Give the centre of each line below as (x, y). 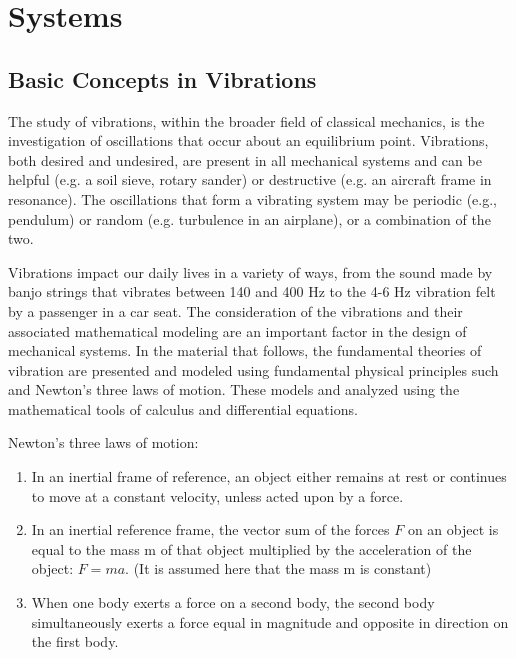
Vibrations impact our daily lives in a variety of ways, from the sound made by (250, 271)
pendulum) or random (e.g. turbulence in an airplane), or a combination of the (249, 218)
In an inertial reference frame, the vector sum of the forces (210, 529)
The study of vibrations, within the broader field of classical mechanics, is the (246, 120)
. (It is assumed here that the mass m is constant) (278, 568)
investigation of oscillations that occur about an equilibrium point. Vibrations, (248, 140)
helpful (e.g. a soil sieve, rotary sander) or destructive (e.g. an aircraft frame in (250, 179)
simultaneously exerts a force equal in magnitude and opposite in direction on (270, 621)
